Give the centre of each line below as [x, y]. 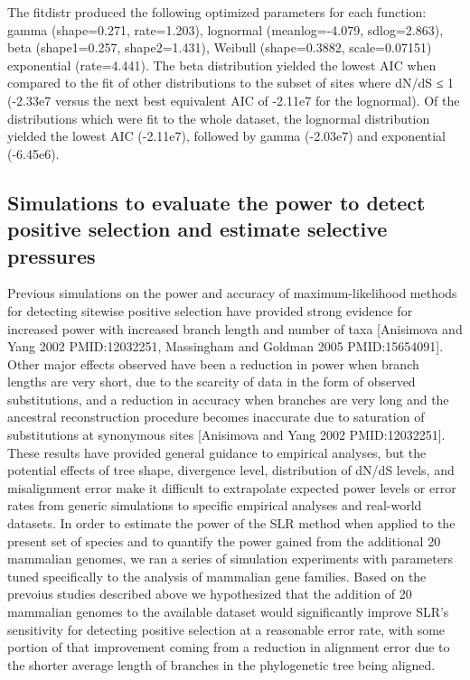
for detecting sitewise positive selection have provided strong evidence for [210, 310]
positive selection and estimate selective [197, 229]
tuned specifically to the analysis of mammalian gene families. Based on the [217, 576]
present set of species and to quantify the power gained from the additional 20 [224, 540]
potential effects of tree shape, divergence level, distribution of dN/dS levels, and [231, 470]
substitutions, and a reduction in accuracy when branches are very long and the [228, 399]
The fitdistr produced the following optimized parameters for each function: [217, 12]
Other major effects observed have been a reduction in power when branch [213, 363]
